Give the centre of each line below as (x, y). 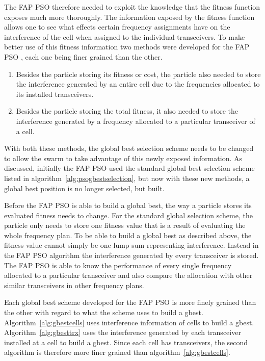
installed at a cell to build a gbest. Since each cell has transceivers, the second (126, 342)
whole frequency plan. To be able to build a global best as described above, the (128, 235)
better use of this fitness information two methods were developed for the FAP (127, 47)
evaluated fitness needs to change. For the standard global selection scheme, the (128, 215)
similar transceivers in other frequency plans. (74, 285)
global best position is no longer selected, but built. (84, 188)
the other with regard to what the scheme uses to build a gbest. (104, 312)
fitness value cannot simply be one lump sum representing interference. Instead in (131, 245)
